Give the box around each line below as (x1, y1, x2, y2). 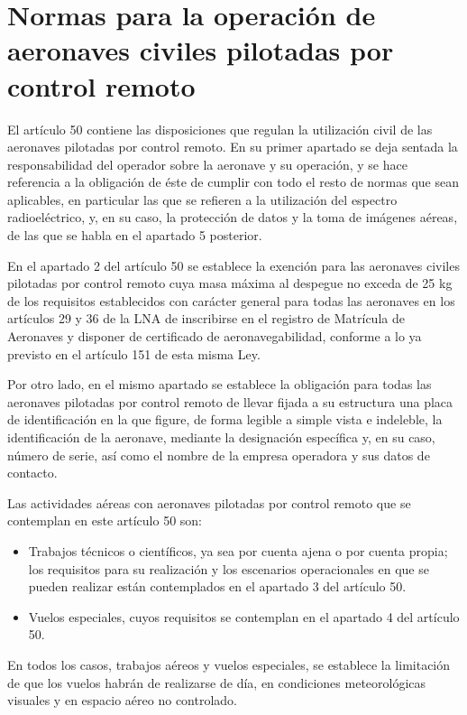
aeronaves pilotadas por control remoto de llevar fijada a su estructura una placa (7, 392, 453, 411)
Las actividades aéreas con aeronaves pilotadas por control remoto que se (7, 493, 411, 512)
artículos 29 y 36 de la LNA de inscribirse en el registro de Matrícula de (7, 309, 405, 328)
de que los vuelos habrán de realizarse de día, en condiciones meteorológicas (7, 673, 426, 692)
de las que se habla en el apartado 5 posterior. (7, 226, 262, 245)
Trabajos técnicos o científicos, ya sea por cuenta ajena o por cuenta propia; (28, 541, 448, 560)
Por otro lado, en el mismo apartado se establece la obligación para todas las (7, 375, 432, 394)
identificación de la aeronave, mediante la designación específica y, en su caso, (7, 428, 435, 446)
